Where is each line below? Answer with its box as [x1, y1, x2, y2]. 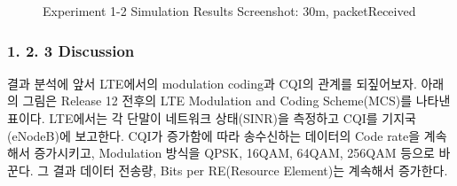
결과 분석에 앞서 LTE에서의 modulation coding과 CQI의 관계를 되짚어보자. [7, 74, 417, 92]
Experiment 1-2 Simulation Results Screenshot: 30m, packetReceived [43, 2, 416, 19]
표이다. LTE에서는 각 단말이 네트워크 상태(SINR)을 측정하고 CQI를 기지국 [7, 109, 417, 127]
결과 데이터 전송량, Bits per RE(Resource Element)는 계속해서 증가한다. [52, 160, 448, 179]
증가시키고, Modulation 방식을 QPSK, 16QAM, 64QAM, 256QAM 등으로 [34, 143, 435, 162]
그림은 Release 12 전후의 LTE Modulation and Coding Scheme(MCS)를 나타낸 [22, 91, 451, 110]
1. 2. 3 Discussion [7, 39, 135, 61]
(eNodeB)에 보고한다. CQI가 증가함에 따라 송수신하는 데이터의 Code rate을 [7, 126, 421, 144]
